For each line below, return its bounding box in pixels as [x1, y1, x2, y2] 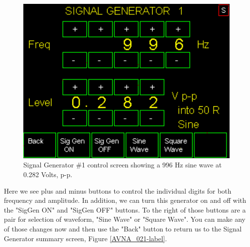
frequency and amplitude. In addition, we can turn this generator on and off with [4, 195, 247, 205]
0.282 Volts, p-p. [23, 169, 72, 180]
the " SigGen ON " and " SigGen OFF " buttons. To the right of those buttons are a [4, 204, 246, 214]
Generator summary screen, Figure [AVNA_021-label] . [4, 233, 167, 243]
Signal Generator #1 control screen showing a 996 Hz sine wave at [23, 160, 222, 170]
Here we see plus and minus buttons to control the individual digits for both [4, 185, 232, 196]
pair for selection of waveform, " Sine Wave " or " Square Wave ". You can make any [4, 214, 246, 224]
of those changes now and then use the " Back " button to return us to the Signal [4, 223, 242, 233]
